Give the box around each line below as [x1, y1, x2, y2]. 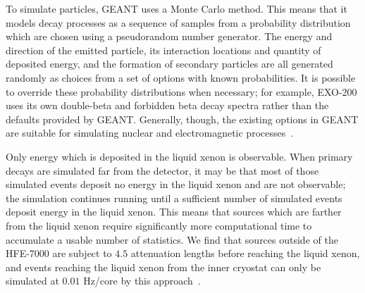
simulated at [6, 273, 59, 288]
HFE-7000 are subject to [6, 246, 112, 261]
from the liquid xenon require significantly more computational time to [6, 218, 312, 232]
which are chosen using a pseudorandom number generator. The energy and [6, 29, 333, 44]
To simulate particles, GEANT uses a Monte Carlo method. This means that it [6, 1, 347, 15]
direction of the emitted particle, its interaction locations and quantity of [6, 42, 321, 57]
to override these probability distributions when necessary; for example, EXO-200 [6, 84, 357, 99]
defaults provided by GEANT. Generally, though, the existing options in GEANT [6, 111, 359, 126]
